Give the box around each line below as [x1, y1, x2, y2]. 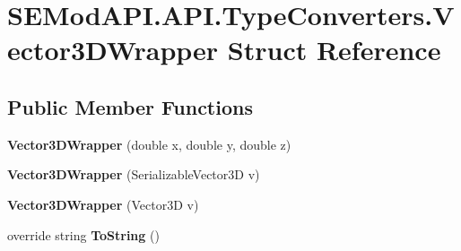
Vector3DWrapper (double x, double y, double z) [7, 134, 291, 153]
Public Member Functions [7, 92, 253, 120]
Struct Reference [227, 31, 441, 68]
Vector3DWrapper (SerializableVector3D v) [7, 165, 260, 184]
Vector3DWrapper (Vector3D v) [7, 195, 199, 213]
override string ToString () [7, 225, 160, 244]
